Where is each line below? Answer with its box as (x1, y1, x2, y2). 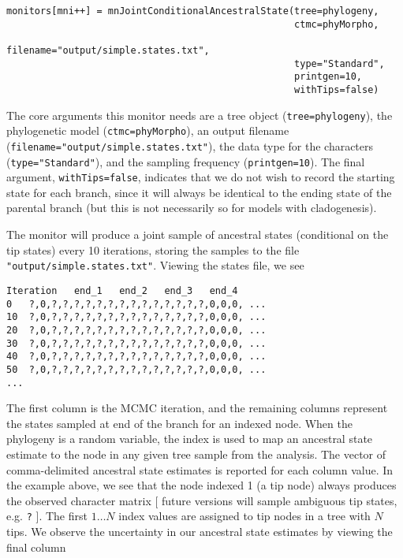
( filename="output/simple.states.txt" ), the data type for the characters (6, 137, 374, 154)
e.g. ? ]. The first (6, 508, 88, 524)
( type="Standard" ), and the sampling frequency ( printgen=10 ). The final (6, 153, 365, 169)
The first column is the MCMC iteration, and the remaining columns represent (6, 400, 388, 416)
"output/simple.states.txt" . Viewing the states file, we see (6, 257, 304, 273)
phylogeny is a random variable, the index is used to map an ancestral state (6, 430, 373, 447)
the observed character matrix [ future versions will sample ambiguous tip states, (6, 492, 397, 508)
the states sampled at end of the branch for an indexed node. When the (6, 415, 353, 431)
